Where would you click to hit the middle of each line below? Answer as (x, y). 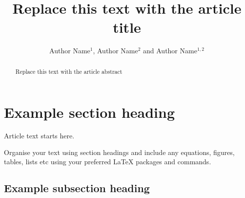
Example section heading (90, 112)
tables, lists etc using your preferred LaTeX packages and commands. (108, 162)
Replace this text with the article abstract (69, 71)
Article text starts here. (39, 136)
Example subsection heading (77, 188)
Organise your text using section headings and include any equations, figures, (119, 152)
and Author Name (170, 51)
